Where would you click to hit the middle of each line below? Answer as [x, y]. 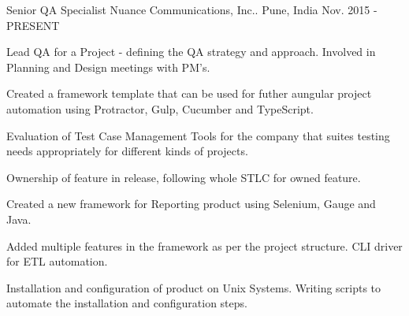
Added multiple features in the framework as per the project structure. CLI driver [204, 245]
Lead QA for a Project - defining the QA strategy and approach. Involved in [191, 52]
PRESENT [33, 25]
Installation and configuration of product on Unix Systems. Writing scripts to [194, 287]
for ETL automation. [57, 261]
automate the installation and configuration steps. [127, 303]
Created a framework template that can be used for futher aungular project [189, 93]
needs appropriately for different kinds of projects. [127, 151]
